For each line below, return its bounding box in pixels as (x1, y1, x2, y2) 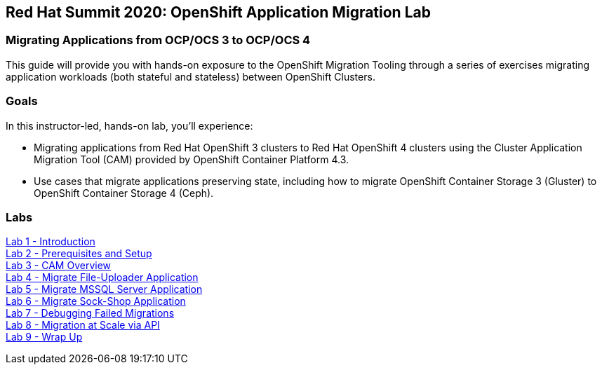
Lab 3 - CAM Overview (6, 259, 112, 272)
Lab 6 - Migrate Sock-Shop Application (6, 295, 186, 308)
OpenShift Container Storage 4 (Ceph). (34, 186, 214, 199)
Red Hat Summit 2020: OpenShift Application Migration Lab (6, 4, 431, 21)
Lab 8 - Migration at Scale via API (6, 319, 160, 331)
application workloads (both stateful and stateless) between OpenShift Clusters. (6, 70, 375, 83)
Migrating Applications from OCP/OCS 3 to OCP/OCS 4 (6, 33, 311, 48)
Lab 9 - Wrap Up (6, 331, 83, 343)
